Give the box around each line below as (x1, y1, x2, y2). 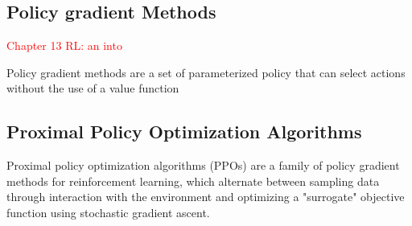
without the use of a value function (6, 80, 179, 97)
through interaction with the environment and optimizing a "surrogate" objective (6, 188, 405, 205)
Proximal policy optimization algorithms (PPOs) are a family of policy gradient (6, 157, 400, 174)
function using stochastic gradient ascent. (6, 203, 210, 220)
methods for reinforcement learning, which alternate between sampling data (6, 172, 380, 189)
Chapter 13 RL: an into (6, 37, 122, 54)
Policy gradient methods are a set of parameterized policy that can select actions (6, 64, 406, 80)
